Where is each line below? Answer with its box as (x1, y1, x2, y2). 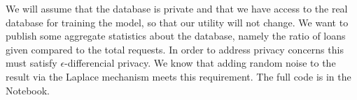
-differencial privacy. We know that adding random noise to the (64, 56, 336, 70)
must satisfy (6, 56, 57, 70)
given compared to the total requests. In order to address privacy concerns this (6, 42, 344, 56)
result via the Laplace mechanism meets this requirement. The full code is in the (6, 69, 351, 83)
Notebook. (6, 83, 50, 97)
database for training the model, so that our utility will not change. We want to (6, 15, 349, 29)
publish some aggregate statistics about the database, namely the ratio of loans (6, 28, 346, 43)
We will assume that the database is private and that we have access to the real (6, 1, 348, 15)
